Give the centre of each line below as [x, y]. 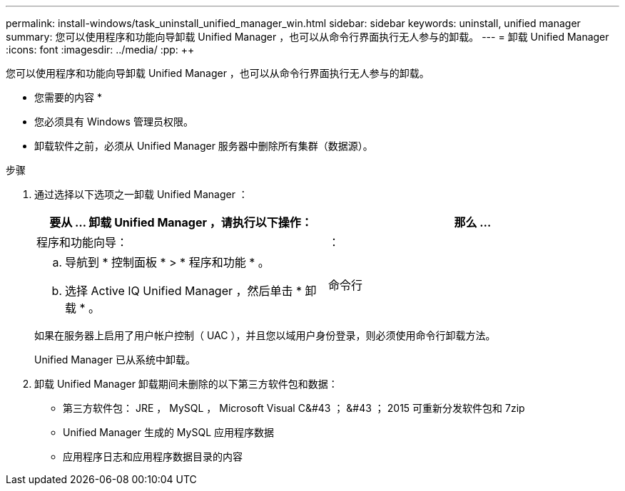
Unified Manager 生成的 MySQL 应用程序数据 [168, 432]
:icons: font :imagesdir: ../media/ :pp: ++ [100, 50]
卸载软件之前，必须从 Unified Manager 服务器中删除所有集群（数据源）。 [204, 146]
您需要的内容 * [68, 97]
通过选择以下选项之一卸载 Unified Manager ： [141, 194]
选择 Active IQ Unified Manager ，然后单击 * [184, 291]
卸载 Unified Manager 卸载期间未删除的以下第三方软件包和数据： [186, 384]
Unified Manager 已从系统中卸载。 [115, 360]
